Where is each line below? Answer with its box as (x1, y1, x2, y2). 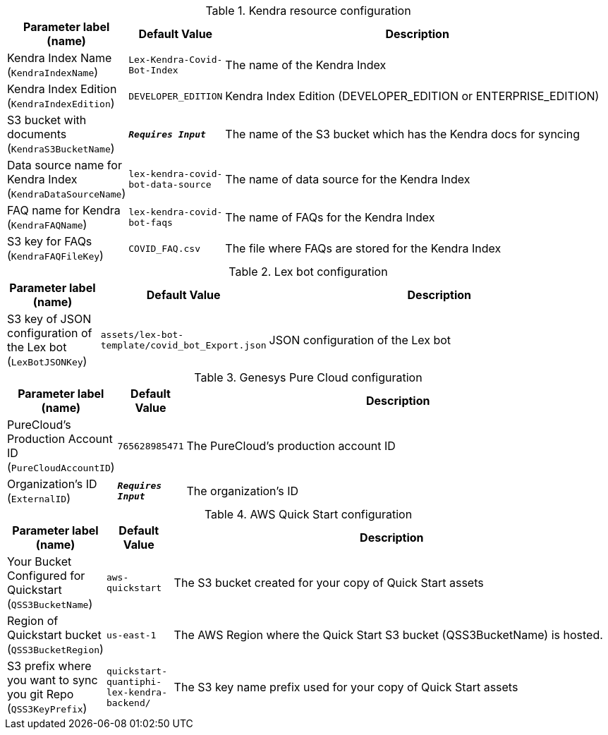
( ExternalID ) (7, 491, 71, 505)
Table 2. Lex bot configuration (229, 265, 388, 279)
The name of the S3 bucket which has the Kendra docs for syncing (225, 127, 580, 141)
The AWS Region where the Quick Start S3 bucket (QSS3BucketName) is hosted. (174, 628, 603, 642)
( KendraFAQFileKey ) (7, 248, 104, 262)
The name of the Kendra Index (225, 58, 387, 72)
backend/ (106, 698, 151, 708)
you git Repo (7, 687, 74, 701)
